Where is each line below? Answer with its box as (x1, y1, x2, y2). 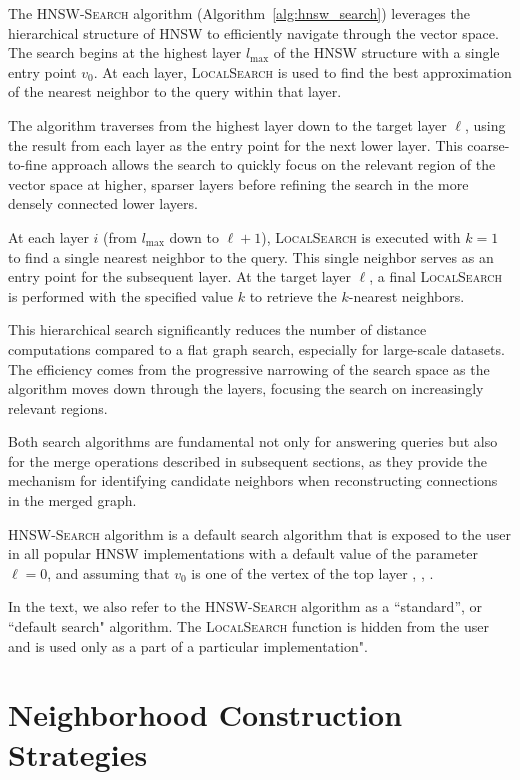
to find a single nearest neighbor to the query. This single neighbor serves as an (8, 246, 494, 267)
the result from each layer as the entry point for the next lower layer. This (8, 134, 463, 155)
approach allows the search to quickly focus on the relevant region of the (51, 154, 496, 175)
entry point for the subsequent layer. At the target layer (8, 266, 351, 287)
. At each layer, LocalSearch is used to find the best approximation (93, 61, 512, 82)
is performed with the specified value (8, 285, 234, 306)
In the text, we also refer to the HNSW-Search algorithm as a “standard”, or (8, 596, 483, 617)
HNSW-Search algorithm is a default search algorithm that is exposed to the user (8, 523, 511, 544)
